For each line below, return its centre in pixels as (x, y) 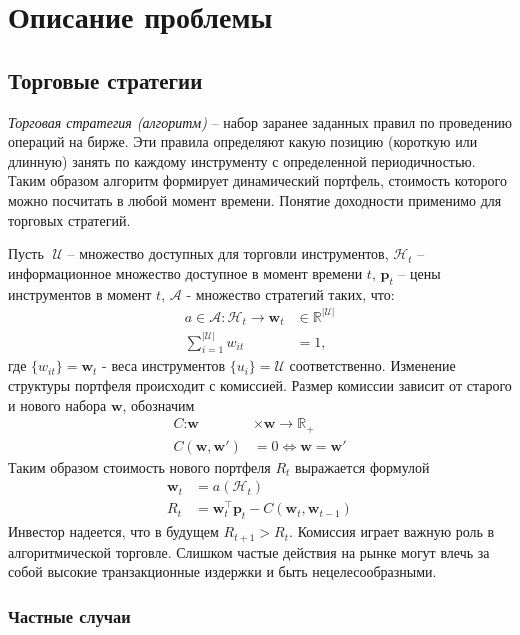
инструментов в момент (80, 293)
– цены (419, 272)
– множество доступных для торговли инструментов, (228, 253)
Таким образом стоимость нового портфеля (139, 466)
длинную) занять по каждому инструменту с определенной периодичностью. (242, 160)
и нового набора (57, 404)
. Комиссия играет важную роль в (392, 531)
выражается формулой (362, 466)
